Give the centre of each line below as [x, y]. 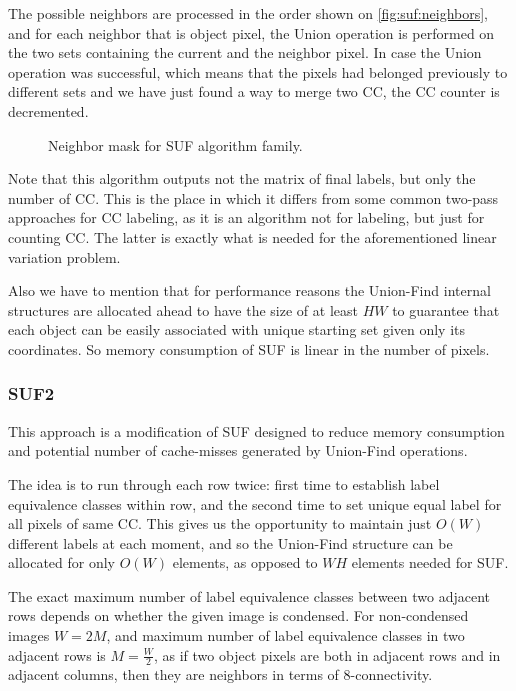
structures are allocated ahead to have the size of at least [183, 309]
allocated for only [62, 562]
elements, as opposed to [245, 562]
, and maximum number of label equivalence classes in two [285, 635]
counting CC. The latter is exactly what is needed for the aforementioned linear [252, 236]
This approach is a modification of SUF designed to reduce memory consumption [256, 430]
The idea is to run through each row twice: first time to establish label [224, 483]
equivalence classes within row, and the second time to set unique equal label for [255, 503]
